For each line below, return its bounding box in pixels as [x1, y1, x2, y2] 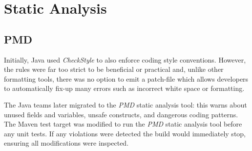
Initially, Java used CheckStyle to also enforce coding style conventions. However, [4, 54, 246, 65]
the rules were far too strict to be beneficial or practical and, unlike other [4, 64, 224, 74]
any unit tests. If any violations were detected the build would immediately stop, [4, 128, 246, 138]
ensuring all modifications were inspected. [4, 138, 129, 148]
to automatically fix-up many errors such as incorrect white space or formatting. [4, 83, 245, 93]
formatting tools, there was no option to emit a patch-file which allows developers [4, 73, 249, 84]
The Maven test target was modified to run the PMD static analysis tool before [4, 119, 242, 129]
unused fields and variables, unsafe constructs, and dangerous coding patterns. [4, 109, 238, 119]
